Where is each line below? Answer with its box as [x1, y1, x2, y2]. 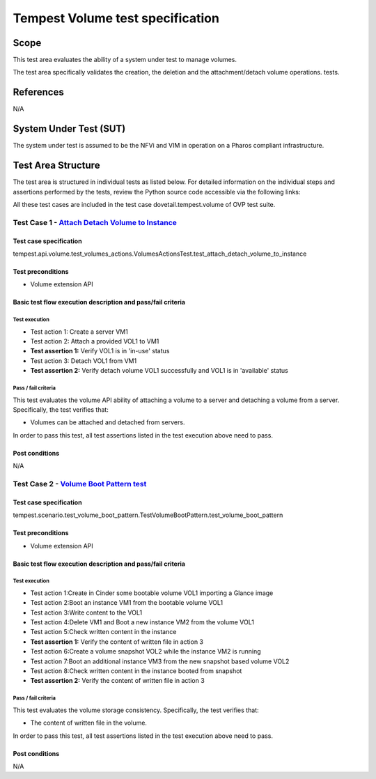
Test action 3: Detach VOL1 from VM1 [30, 356, 137, 365]
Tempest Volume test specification [13, 10, 219, 26]
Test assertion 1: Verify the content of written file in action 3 [30, 638, 204, 646]
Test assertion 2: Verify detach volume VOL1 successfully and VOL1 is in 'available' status [30, 367, 288, 375]
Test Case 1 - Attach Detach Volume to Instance [13, 217, 178, 227]
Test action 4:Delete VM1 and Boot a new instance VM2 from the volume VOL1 [30, 618, 254, 626]
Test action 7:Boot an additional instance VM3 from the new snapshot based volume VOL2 [30, 657, 290, 665]
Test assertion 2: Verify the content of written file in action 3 [30, 677, 205, 685]
